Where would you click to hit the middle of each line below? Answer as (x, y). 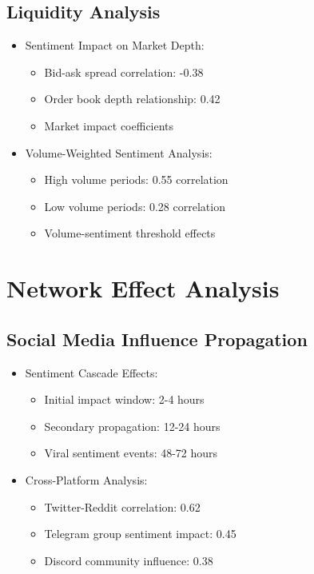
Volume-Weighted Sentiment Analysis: (119, 152)
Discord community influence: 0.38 (129, 560)
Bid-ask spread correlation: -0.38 (124, 72)
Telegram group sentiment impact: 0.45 (140, 534)
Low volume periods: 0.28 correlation (135, 206)
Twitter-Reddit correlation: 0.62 (122, 506)
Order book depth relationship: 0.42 (132, 99)
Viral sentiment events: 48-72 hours (131, 453)
